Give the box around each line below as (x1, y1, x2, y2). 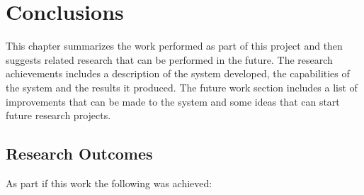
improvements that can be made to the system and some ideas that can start (6, 94, 340, 108)
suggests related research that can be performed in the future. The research (6, 52, 333, 67)
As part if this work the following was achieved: (6, 175, 212, 190)
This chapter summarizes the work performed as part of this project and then (6, 38, 343, 53)
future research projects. (6, 108, 111, 123)
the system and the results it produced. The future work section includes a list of (6, 79, 358, 94)
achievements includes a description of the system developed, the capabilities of (6, 66, 350, 81)
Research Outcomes (6, 143, 153, 165)
